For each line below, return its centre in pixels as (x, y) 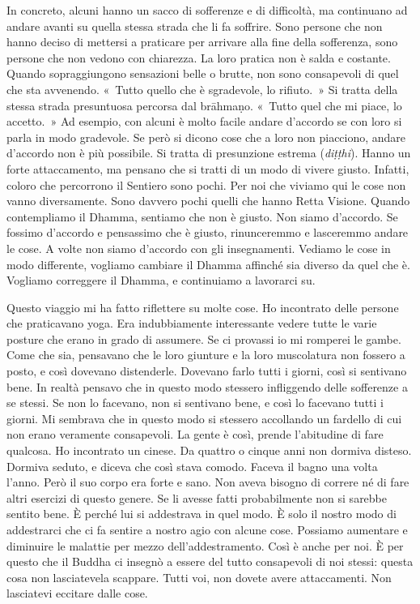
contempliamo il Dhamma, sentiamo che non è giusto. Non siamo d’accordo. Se (202, 216)
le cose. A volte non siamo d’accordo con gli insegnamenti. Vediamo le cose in (199, 248)
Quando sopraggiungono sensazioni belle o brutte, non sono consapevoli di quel (203, 73)
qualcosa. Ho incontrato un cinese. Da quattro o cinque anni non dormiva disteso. (209, 450)
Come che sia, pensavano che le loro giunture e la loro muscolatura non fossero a (206, 355)
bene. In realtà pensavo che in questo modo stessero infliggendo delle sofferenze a (207, 386)
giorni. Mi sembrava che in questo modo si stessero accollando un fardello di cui (204, 418)
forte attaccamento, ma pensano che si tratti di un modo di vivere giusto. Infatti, (208, 168)
